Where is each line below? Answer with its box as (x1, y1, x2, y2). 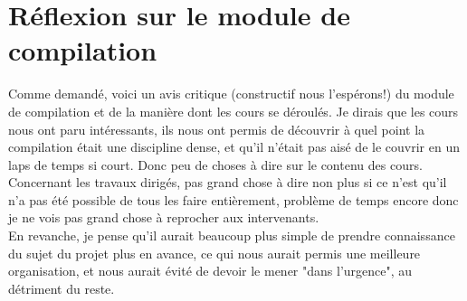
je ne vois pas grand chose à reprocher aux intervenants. (8, 208, 319, 227)
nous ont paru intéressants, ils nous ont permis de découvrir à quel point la (8, 119, 425, 138)
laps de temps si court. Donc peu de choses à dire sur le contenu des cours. (8, 155, 423, 174)
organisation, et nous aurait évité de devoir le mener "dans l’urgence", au (8, 261, 413, 280)
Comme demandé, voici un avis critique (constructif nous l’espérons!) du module (8, 84, 454, 103)
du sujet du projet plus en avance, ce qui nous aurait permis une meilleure (8, 243, 421, 262)
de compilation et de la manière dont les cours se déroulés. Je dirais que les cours (8, 101, 459, 120)
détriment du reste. (8, 278, 115, 297)
